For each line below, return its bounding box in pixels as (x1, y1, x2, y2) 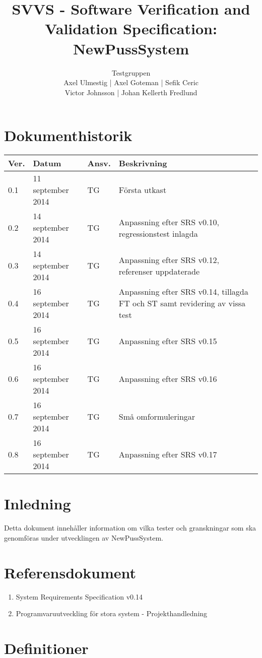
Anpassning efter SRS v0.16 (118, 373, 217, 385)
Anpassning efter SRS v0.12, (118, 253, 219, 266)
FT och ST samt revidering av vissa (118, 297, 246, 309)
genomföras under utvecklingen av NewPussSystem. (4, 532, 163, 543)
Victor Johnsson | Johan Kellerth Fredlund (64, 87, 198, 97)
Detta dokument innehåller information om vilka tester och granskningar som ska (4, 522, 256, 533)
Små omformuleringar (118, 411, 195, 423)
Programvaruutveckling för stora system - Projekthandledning (16, 608, 208, 619)
